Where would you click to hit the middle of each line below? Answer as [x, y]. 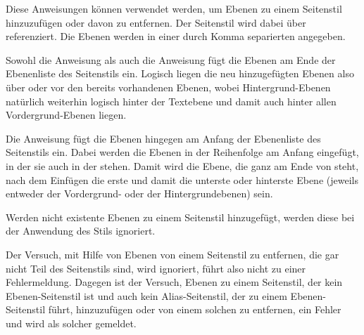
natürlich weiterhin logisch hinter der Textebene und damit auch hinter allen [171, 101]
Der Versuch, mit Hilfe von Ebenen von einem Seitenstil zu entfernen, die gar [172, 254]
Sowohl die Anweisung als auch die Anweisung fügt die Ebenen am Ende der [171, 59]
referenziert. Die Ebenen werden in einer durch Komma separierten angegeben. [176, 36]
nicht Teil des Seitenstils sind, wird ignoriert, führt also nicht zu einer [156, 268]
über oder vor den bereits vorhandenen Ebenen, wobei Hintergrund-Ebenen [168, 87]
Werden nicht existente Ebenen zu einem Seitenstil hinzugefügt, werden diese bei [180, 217]
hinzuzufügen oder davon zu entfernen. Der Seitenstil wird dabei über [156, 22]
